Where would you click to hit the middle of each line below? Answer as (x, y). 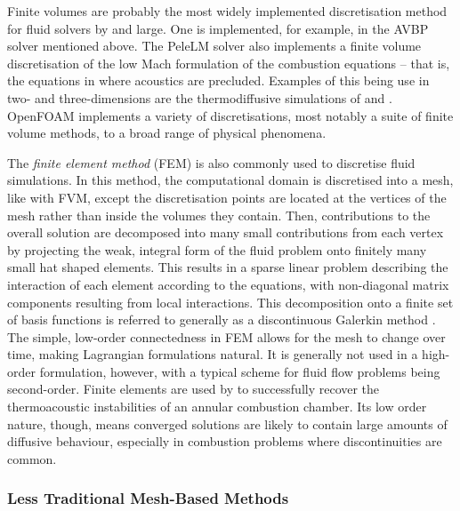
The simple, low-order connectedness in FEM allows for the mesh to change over (226, 336)
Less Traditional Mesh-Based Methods (148, 498)
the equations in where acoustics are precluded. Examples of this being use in (218, 80)
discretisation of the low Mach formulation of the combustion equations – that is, (229, 63)
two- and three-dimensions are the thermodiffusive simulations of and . (200, 97)
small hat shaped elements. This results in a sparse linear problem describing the (228, 267)
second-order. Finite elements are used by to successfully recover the (194, 389)
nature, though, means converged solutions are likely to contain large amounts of (227, 423)
